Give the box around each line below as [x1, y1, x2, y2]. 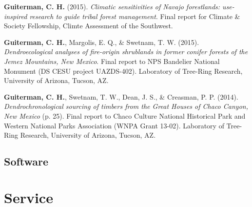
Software [4, 154, 49, 169]
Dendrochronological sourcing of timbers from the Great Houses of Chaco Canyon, [4, 101, 248, 111]
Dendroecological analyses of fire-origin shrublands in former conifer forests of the [4, 46, 248, 57]
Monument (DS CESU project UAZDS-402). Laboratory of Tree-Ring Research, [4, 65, 243, 76]
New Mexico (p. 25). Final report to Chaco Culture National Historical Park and [4, 110, 246, 121]
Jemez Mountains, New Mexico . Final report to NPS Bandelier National [4, 56, 220, 66]
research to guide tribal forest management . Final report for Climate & [29, 11, 240, 21]
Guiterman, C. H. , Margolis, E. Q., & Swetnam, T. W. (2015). [4, 37, 199, 47]
